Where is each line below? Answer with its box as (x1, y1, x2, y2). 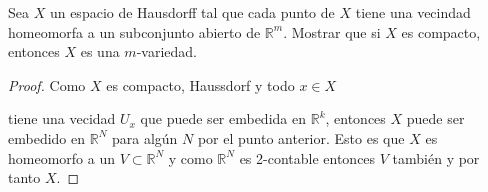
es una (80, 41, 120, 62)
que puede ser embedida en (140, 108, 306, 129)
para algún (111, 127, 178, 148)
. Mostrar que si (283, 21, 381, 42)
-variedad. (136, 41, 197, 62)
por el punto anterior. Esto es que (197, 127, 405, 148)
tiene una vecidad (8, 108, 116, 129)
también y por (392, 147, 480, 168)
